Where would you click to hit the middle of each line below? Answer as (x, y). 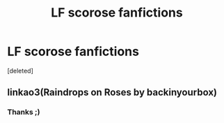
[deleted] (20, 70)
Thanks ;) (24, 112)
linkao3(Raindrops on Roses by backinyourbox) (112, 92)
